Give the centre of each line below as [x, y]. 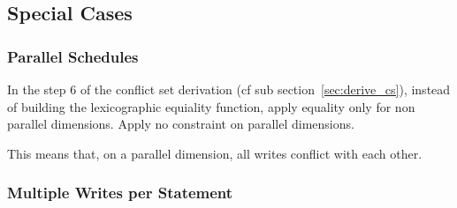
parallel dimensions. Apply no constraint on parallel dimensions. [181, 124]
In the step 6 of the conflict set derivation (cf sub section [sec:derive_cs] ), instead [229, 89]
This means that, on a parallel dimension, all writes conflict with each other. [215, 153]
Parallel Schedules [73, 56]
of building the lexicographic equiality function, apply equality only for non [211, 106]
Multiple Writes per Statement [120, 193]
